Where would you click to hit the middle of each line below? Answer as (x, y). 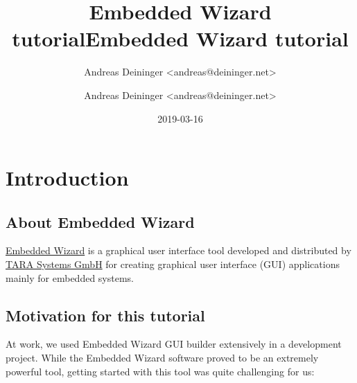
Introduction (67, 178)
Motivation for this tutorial (105, 315)
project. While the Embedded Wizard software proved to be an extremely (162, 358)
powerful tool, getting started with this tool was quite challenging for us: (160, 371)
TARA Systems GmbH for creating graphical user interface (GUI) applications (173, 264)
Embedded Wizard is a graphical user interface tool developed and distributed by (178, 250)
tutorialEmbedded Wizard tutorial (180, 38)
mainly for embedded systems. (70, 277)
